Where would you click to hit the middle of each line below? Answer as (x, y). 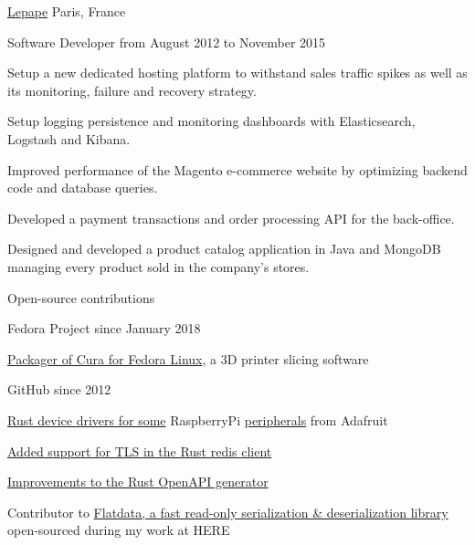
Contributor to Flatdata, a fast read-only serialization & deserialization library (228, 512)
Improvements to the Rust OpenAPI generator (138, 482)
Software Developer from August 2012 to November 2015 (167, 42)
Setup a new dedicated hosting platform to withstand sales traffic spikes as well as (237, 73)
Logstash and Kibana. (69, 138)
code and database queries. (83, 188)
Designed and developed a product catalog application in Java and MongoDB (224, 249)
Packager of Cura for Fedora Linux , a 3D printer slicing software (188, 358)
